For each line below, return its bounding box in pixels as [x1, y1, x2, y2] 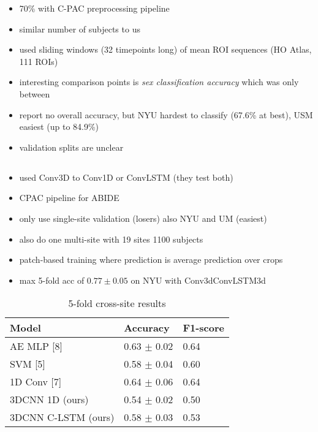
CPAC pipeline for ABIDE [19, 191, 119, 204]
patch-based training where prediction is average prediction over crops [19, 253, 283, 266]
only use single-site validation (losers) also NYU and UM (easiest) [19, 211, 267, 224]
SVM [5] [10, 357, 45, 371]
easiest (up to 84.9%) [19, 120, 99, 133]
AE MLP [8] [10, 339, 63, 354]
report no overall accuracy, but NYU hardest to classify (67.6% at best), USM [19, 108, 313, 121]
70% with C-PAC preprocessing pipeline [19, 2, 170, 14]
